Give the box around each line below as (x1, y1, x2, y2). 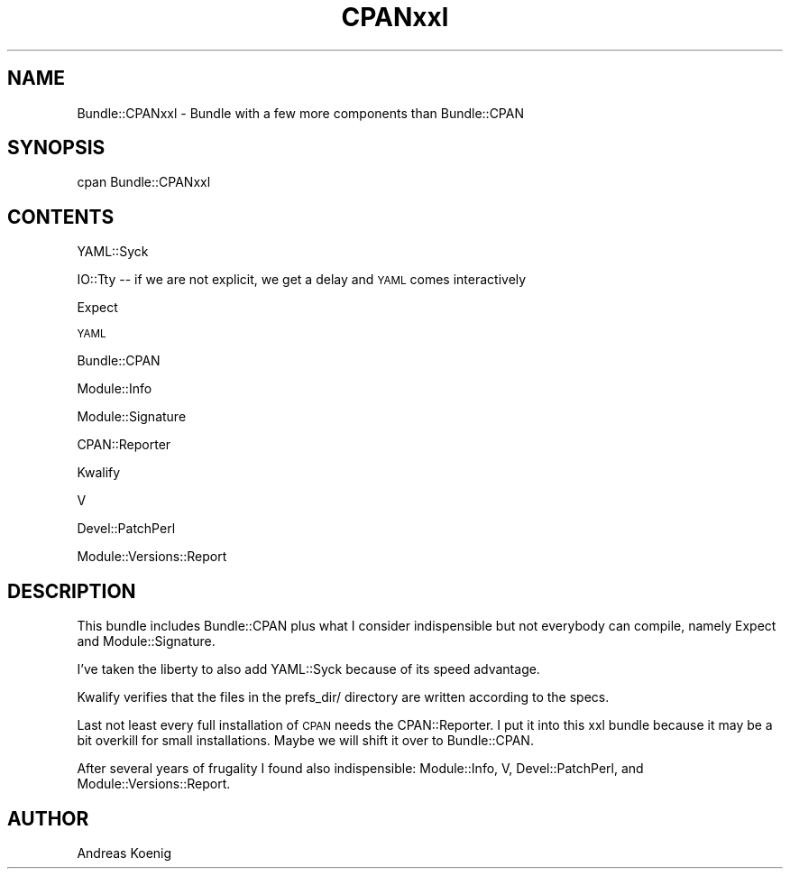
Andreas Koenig (77, 844, 172, 861)
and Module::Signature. (77, 633, 216, 650)
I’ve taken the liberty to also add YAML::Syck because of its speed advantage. (77, 661, 540, 678)
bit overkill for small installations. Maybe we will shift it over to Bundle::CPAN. (77, 733, 534, 749)
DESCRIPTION (7, 579, 136, 603)
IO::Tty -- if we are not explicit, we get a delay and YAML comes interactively (77, 272, 527, 288)
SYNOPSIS (7, 136, 106, 160)
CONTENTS (7, 205, 115, 228)
